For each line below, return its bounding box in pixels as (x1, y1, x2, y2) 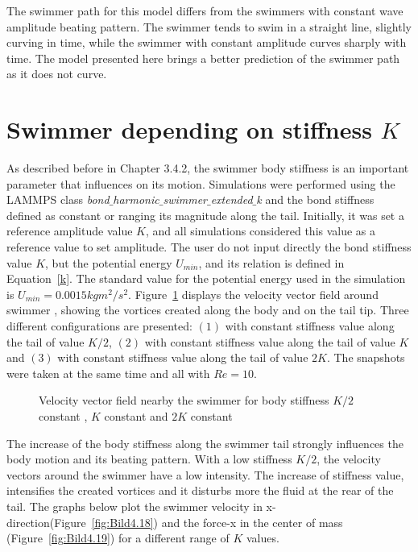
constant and (104, 408, 168, 424)
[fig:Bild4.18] (91, 513, 154, 530)
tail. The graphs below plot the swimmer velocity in (6, 497, 263, 514)
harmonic (113, 191, 159, 208)
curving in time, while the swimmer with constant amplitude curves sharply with (6, 34, 407, 51)
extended (210, 191, 253, 208)
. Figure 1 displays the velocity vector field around (128, 285, 379, 302)
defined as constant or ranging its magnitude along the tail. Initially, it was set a (6, 206, 404, 223)
